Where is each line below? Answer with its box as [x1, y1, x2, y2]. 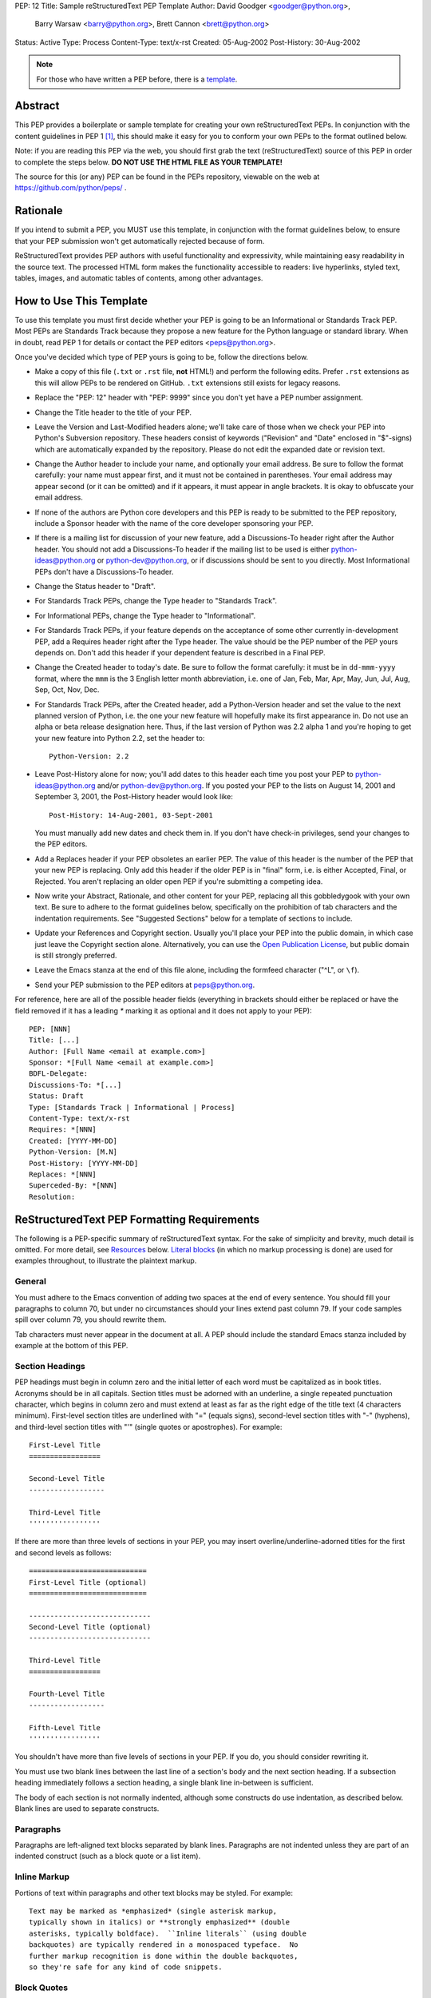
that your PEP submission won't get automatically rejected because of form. [14, 236, 265, 245]
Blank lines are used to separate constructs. [14, 1803, 160, 1813]
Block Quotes [14, 1982, 68, 1993]
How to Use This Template [14, 294, 148, 308]
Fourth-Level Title [29, 1690, 105, 1698]
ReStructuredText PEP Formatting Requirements [14, 1212, 260, 1226]
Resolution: [29, 1192, 76, 1201]
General [14, 1276, 47, 1287]
